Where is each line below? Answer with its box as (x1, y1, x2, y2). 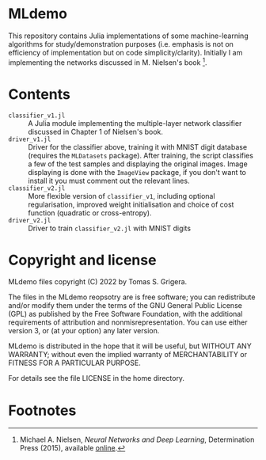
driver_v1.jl (8, 135, 51, 143)
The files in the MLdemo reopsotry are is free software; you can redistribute (8, 292, 256, 302)
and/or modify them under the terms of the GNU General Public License (8, 301, 243, 310)
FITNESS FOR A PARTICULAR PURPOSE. (8, 358, 141, 368)
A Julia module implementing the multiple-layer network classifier (28, 118, 242, 127)
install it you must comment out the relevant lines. (28, 176, 190, 185)
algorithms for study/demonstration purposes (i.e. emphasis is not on (8, 39, 234, 48)
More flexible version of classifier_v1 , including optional (28, 191, 215, 200)
